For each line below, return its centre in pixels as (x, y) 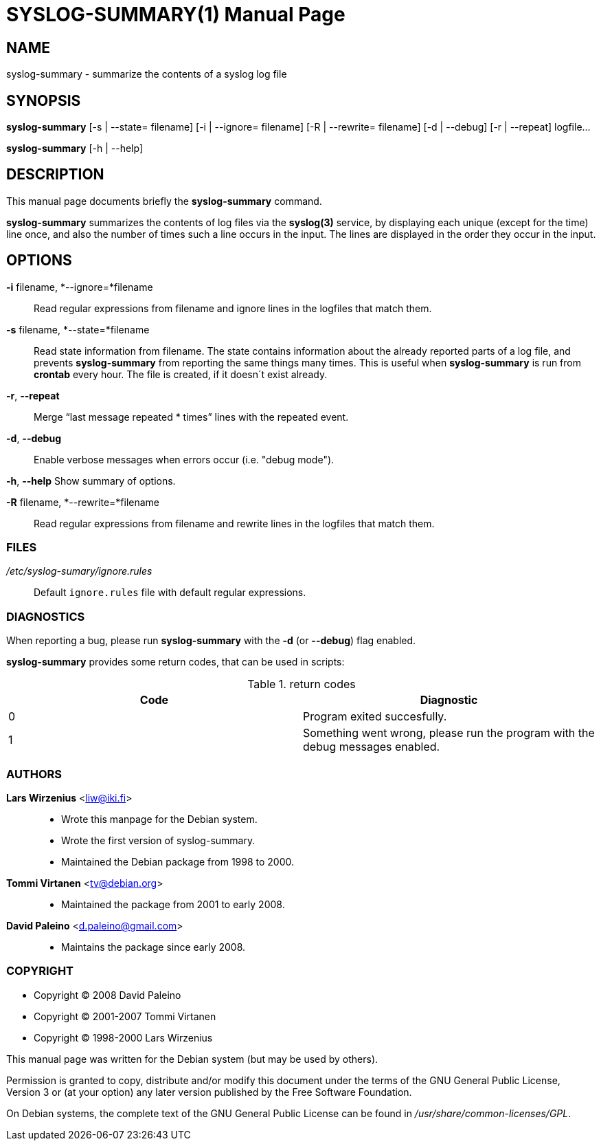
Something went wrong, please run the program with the (449, 733)
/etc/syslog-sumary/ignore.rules (79, 571)
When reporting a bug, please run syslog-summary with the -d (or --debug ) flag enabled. (211, 641)
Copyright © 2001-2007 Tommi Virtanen (125, 1016)
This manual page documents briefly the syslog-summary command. (164, 201)
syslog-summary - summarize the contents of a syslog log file (147, 74)
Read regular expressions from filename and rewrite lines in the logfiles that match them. (234, 523)
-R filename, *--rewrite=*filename (83, 502)
